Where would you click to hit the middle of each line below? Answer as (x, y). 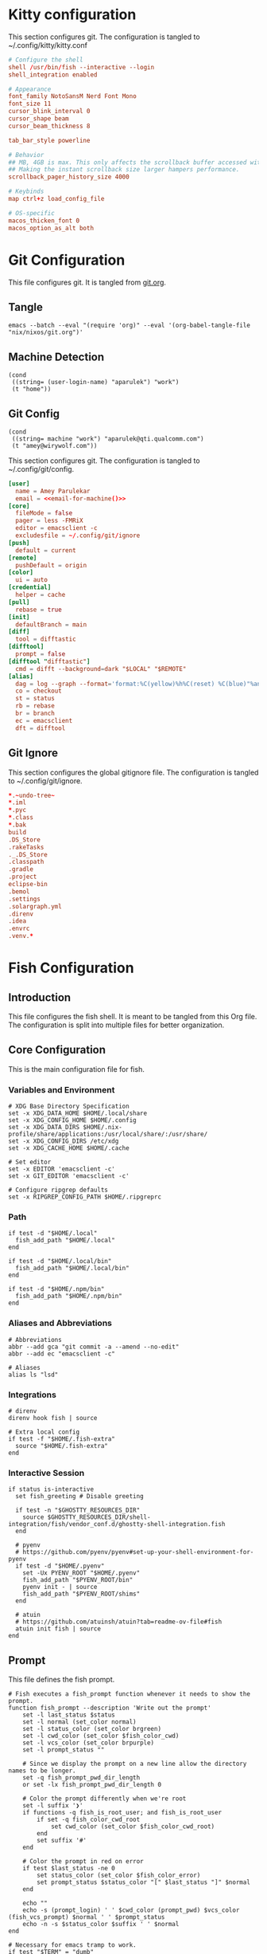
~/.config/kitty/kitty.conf (48, 45)
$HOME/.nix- (103, 1128)
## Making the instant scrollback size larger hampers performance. (124, 170)
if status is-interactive (51, 1489)
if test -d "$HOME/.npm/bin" (56, 1289)
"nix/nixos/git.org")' (46, 332)
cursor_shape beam (39, 119)
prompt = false (41, 654)
